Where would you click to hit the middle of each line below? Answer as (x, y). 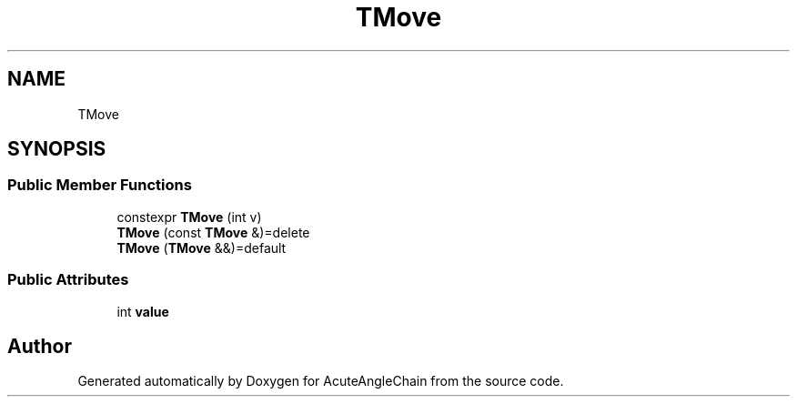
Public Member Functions (100, 185)
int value (143, 311)
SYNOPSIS (57, 149)
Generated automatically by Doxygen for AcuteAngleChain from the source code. (321, 381)
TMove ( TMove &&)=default (202, 247)
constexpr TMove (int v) (189, 217)
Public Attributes (68, 280)
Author (40, 346)
